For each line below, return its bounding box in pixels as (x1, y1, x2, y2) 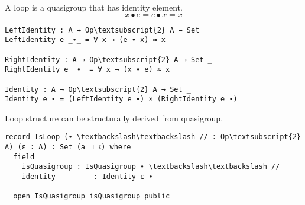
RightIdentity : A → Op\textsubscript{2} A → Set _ (5, 55, 212, 64)
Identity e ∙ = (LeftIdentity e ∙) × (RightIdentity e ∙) (5, 95, 238, 104)
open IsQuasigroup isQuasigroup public (13, 192, 170, 201)
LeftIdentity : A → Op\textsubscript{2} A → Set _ (5, 25, 208, 34)
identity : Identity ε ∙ (21, 172, 153, 181)
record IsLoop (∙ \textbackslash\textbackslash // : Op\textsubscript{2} (5, 133, 301, 142)
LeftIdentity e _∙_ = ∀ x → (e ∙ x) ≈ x (5, 36, 166, 44)
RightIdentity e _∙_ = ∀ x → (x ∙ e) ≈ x (5, 65, 170, 74)
